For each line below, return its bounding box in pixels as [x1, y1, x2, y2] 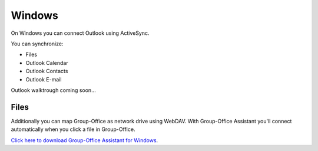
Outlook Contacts [25, 68, 68, 75]
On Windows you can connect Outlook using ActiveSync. [11, 29, 150, 37]
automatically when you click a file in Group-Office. [11, 126, 135, 133]
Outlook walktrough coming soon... [11, 86, 97, 94]
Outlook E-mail [25, 75, 62, 83]
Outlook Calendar [25, 59, 68, 66]
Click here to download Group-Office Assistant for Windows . [11, 136, 158, 144]
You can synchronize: [11, 40, 64, 47]
